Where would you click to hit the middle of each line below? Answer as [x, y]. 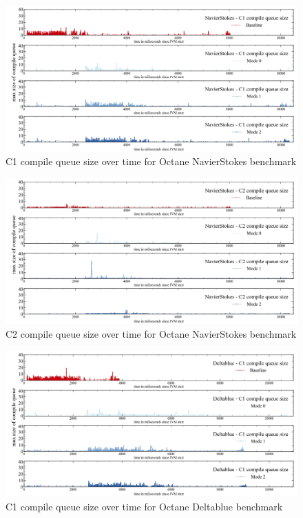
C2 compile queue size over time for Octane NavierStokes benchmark [151, 333]
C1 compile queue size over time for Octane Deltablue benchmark [144, 506]
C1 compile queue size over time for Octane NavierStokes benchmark [151, 161]
